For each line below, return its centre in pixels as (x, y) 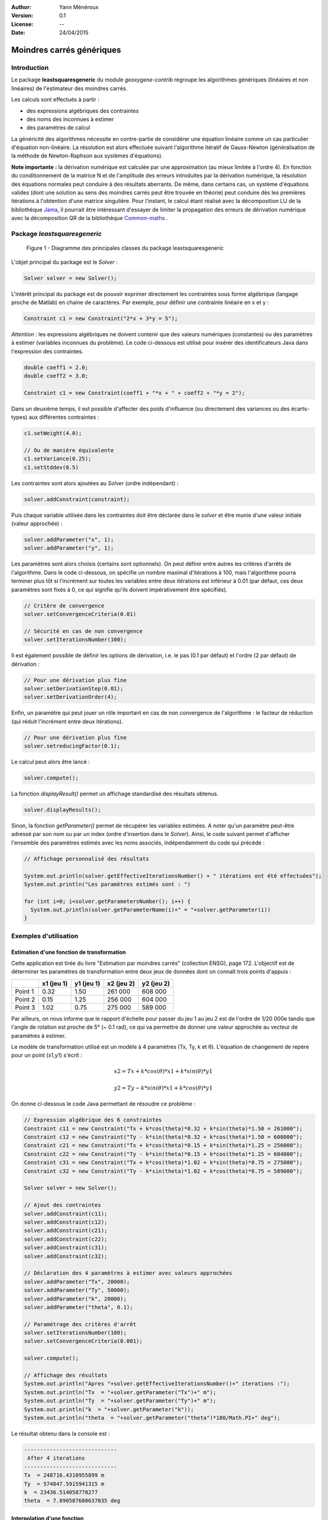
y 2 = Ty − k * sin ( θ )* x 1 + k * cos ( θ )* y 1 (163, 1088)
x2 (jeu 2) (121, 983)
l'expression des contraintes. (47, 351)
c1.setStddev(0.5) (51, 467)
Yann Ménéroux (79, 7)
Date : (18, 33)
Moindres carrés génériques (66, 50)
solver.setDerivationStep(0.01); (74, 688)
